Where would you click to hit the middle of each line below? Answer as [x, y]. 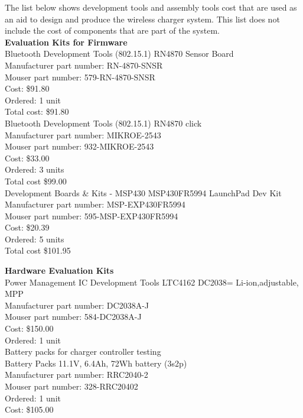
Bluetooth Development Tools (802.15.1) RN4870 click [103, 123]
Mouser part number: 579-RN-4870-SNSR [80, 77]
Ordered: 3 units [35, 169]
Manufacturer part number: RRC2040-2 [76, 375]
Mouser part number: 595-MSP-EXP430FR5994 [92, 216]
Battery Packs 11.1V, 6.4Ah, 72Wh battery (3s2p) [96, 363]
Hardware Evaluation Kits [59, 270]
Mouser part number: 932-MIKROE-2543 [79, 146]
